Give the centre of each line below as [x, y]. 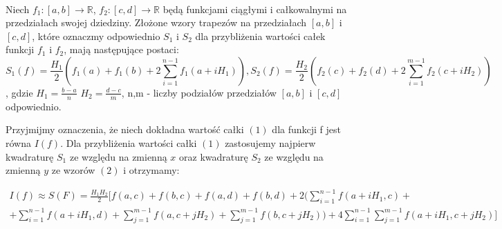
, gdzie [19, 92]
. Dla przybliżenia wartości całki [129, 142]
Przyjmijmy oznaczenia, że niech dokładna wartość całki [125, 129]
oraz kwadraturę [214, 156]
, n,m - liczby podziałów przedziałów [199, 92]
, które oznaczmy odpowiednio [96, 36]
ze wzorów [73, 170]
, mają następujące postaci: [121, 49]
